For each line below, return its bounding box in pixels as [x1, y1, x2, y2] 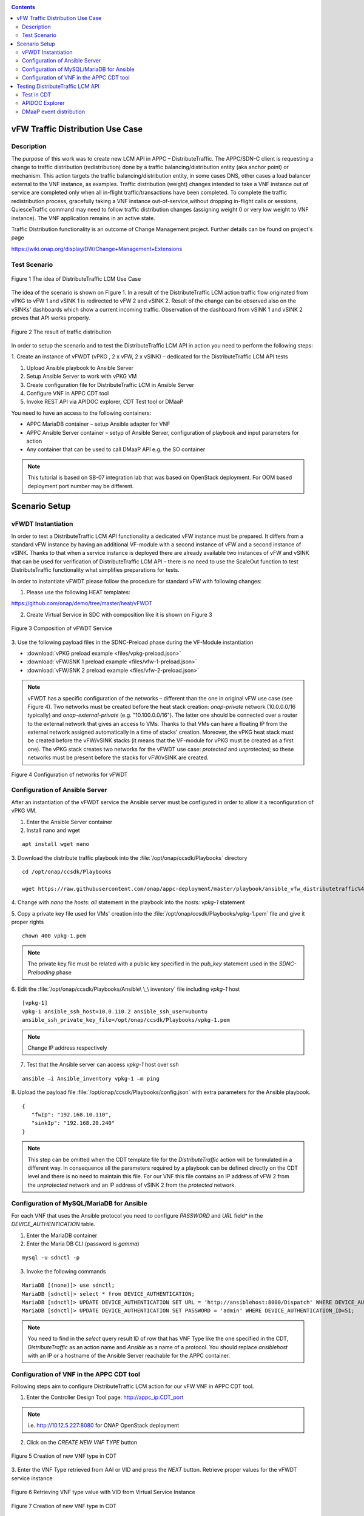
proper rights [11, 919, 44, 926]
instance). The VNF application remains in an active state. [11, 214, 156, 221]
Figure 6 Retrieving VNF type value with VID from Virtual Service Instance [11, 1489, 195, 1496]
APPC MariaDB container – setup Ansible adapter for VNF [26, 420, 170, 428]
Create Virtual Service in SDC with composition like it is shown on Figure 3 [26, 611, 212, 618]
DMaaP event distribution [22, 108, 86, 115]
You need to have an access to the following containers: [11, 409, 152, 417]
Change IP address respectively [27, 1044, 107, 1051]
